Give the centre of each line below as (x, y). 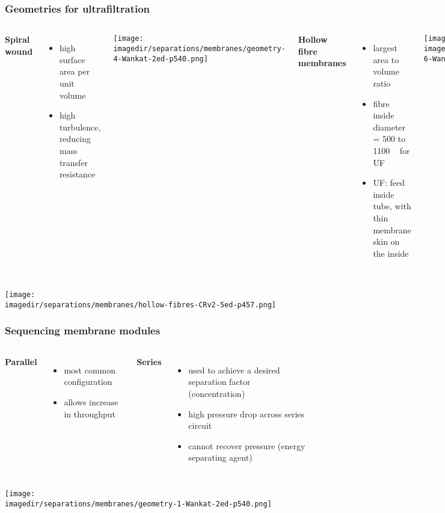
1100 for (391, 150)
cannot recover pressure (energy (247, 445)
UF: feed (389, 183)
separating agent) (220, 457)
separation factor (219, 382)
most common (90, 370)
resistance (77, 174)
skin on (386, 241)
